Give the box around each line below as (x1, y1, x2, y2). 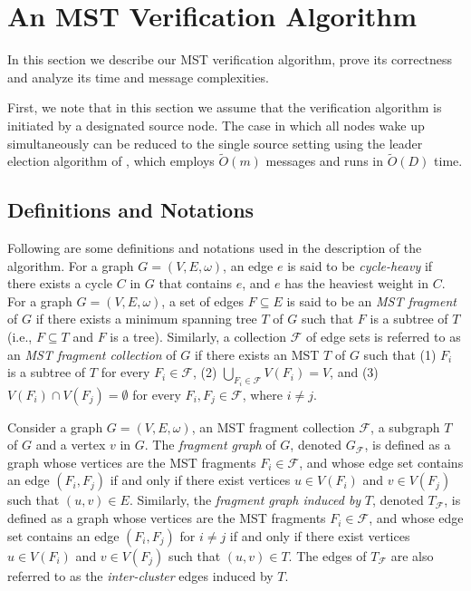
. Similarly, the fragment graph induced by (129, 490, 361, 509)
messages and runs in (265, 151, 384, 170)
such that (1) (363, 344, 437, 363)
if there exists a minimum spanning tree (35, 309, 257, 328)
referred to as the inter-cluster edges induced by (7, 566, 274, 585)
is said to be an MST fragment (286, 291, 457, 310)
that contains (159, 274, 232, 293)
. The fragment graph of (144, 435, 276, 454)
